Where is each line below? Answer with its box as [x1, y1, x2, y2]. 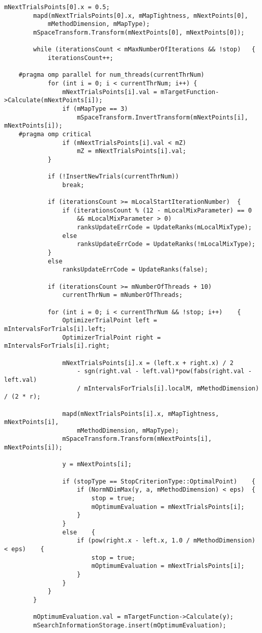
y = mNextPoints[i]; [62, 461, 132, 468]
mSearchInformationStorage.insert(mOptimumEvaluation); [33, 621, 226, 629]
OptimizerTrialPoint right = [62, 334, 161, 341]
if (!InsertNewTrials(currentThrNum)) [47, 173, 179, 180]
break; [62, 181, 84, 189]
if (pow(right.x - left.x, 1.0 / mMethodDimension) [77, 537, 255, 545]
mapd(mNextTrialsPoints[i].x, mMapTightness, [62, 410, 219, 417]
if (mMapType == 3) [62, 105, 128, 112]
